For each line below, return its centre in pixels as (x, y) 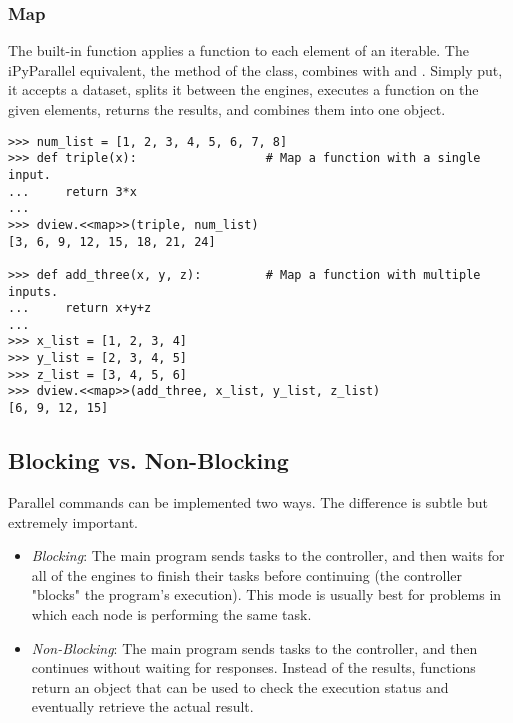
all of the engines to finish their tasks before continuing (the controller (247, 574)
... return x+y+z (80, 308)
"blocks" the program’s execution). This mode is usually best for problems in (266, 594)
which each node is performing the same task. (171, 613)
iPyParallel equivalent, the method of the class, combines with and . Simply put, (255, 69)
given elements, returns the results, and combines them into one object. (227, 109)
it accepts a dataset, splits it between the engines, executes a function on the (243, 89)
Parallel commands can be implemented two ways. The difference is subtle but (248, 501)
